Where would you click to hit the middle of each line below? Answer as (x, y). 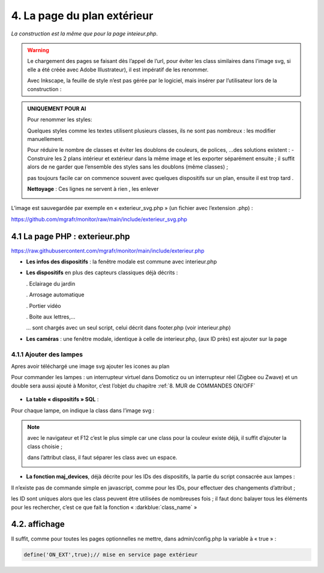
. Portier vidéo (43, 305)
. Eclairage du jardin (51, 283)
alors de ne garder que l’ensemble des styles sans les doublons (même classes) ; (127, 167)
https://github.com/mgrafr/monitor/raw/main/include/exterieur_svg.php (99, 219)
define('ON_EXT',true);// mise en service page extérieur (111, 554)
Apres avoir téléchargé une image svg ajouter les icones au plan (90, 366)
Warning (38, 50)
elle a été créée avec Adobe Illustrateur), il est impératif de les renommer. (118, 70)
